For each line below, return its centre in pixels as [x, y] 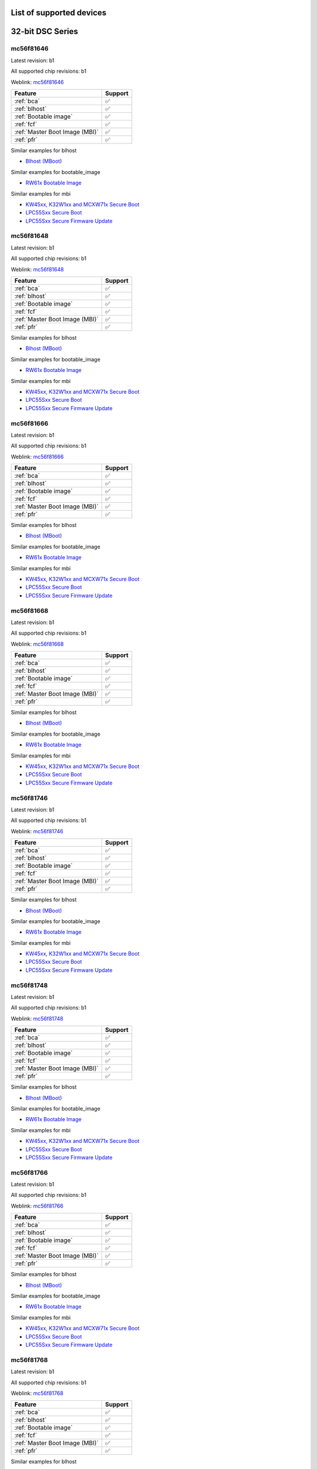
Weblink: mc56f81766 [37, 1206]
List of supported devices [59, 13]
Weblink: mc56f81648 [37, 269]
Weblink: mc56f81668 [37, 644]
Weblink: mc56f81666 [37, 457]
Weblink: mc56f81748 [37, 1018]
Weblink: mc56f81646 [37, 82]
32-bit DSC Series [45, 31]
